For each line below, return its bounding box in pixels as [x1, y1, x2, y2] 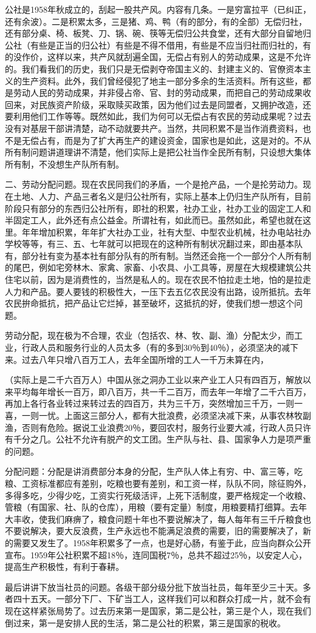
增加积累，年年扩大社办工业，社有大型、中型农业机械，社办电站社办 [38, 225, 311, 238]
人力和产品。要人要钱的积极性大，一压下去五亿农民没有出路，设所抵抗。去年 [5, 285, 311, 297]
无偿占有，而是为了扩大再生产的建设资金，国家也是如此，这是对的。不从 [21, 134, 311, 146]
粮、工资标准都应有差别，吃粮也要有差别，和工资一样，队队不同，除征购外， [5, 476, 311, 489]
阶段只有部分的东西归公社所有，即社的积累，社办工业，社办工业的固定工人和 [5, 201, 311, 214]
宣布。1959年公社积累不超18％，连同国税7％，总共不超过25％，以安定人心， [5, 548, 307, 561]
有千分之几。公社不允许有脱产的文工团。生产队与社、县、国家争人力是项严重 [5, 433, 311, 445]
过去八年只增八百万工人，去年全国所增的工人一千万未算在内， [21, 353, 269, 365]
